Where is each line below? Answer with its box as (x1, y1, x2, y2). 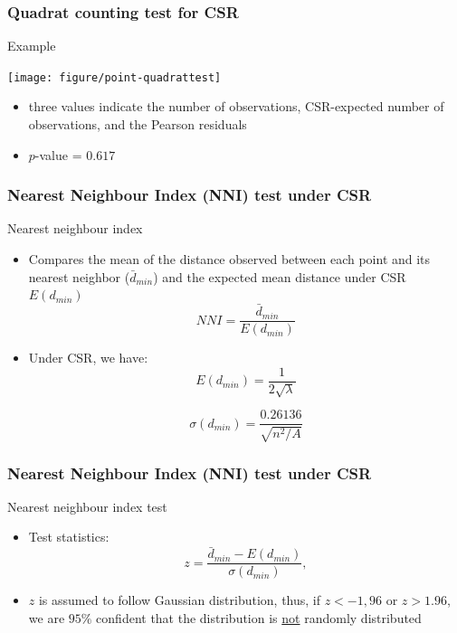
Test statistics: (28, 527, 109, 546)
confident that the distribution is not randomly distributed (96, 608, 422, 627)
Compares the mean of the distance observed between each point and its (28, 250, 431, 269)
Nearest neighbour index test (7, 496, 167, 515)
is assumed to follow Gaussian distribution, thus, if (38, 590, 321, 609)
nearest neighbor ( (28, 267, 130, 286)
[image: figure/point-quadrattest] (7, 71, 222, 84)
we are (28, 608, 65, 627)
